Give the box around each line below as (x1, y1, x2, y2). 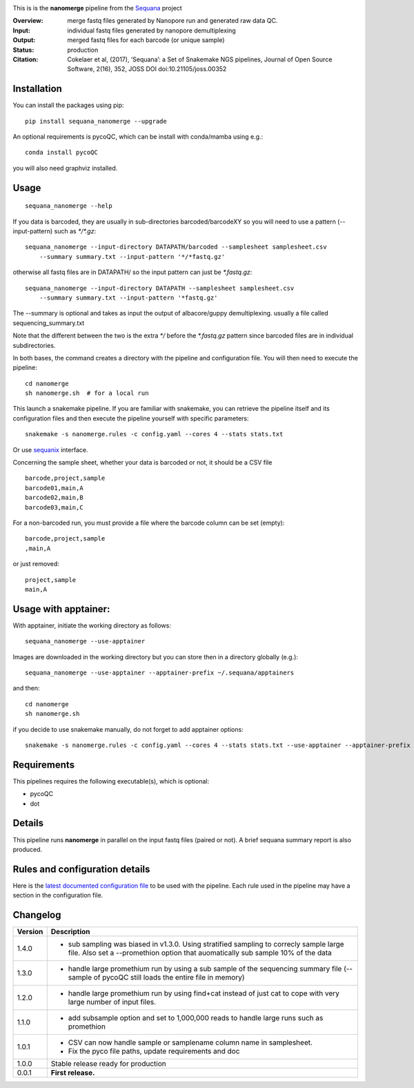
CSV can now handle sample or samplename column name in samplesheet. (68, 1038, 313, 1047)
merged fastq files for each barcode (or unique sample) (67, 36, 225, 44)
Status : (12, 46, 34, 54)
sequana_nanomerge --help (25, 202, 113, 210)
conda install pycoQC (25, 148, 98, 157)
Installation (12, 83, 62, 95)
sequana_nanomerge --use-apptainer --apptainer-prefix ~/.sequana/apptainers (25, 669, 295, 677)
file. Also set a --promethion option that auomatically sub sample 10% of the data (68, 948, 332, 958)
